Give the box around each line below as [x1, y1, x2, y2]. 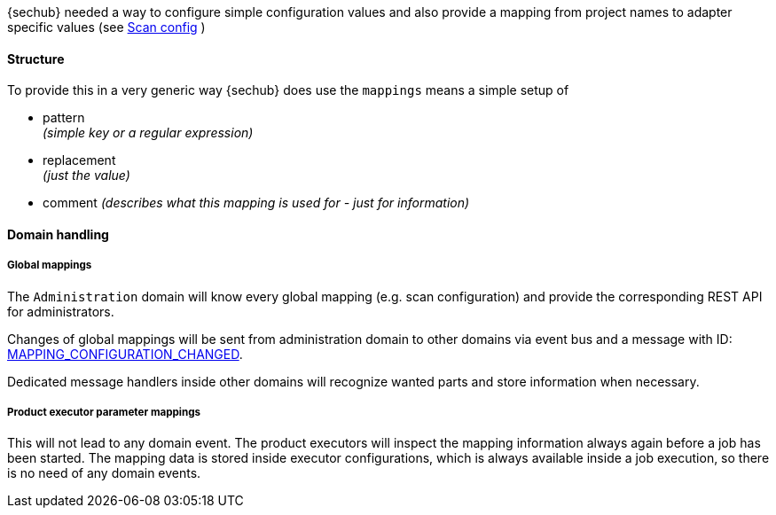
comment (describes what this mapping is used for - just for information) [43, 195, 470, 211]
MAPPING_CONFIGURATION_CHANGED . [7, 346, 243, 362]
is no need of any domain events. [7, 465, 201, 481]
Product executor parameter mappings [7, 406, 201, 418]
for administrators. [7, 303, 114, 319]
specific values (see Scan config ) [7, 20, 206, 35]
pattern [43, 110, 85, 126]
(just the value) [43, 168, 130, 183]
